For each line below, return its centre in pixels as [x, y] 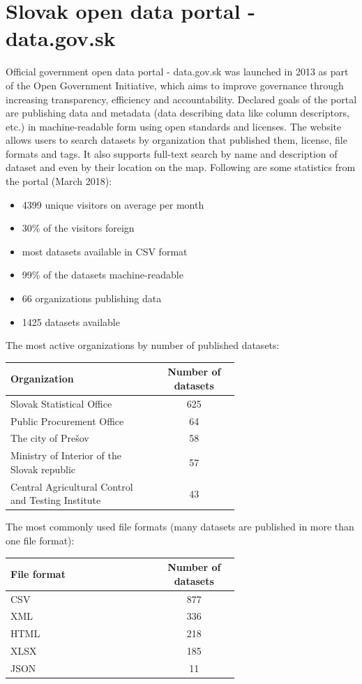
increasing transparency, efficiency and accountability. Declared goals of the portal [181, 99]
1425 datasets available [71, 321]
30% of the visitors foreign [78, 228]
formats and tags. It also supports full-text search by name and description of [172, 153]
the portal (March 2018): [59, 181]
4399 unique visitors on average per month [113, 204]
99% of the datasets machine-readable [103, 275]
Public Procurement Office [67, 421]
